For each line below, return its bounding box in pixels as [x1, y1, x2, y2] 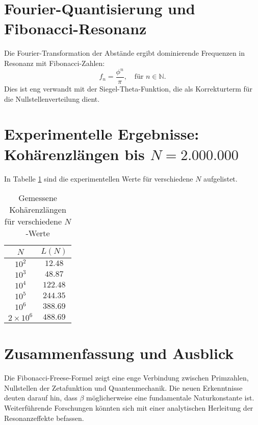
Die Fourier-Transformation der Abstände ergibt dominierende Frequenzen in [4, 48, 245, 58]
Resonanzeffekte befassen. [4, 412, 84, 423]
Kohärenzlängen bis [4, 143, 145, 164]
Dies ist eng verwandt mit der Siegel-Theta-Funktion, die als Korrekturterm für [4, 83, 253, 94]
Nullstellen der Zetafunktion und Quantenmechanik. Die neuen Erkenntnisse [4, 382, 243, 393]
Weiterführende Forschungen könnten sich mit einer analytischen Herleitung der [4, 402, 253, 413]
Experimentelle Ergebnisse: [4, 123, 199, 144]
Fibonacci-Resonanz [4, 18, 147, 39]
